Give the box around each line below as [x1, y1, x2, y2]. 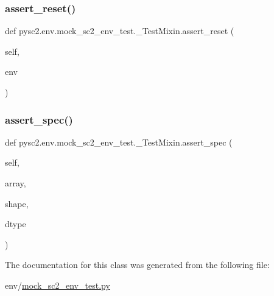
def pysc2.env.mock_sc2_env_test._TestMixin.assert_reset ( [5, 24, 234, 37]
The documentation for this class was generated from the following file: [5, 258, 270, 271]
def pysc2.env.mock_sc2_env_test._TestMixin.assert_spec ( [5, 135, 233, 148]
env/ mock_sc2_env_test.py [5, 278, 110, 291]
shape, [5, 197, 29, 210]
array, [5, 177, 26, 189]
